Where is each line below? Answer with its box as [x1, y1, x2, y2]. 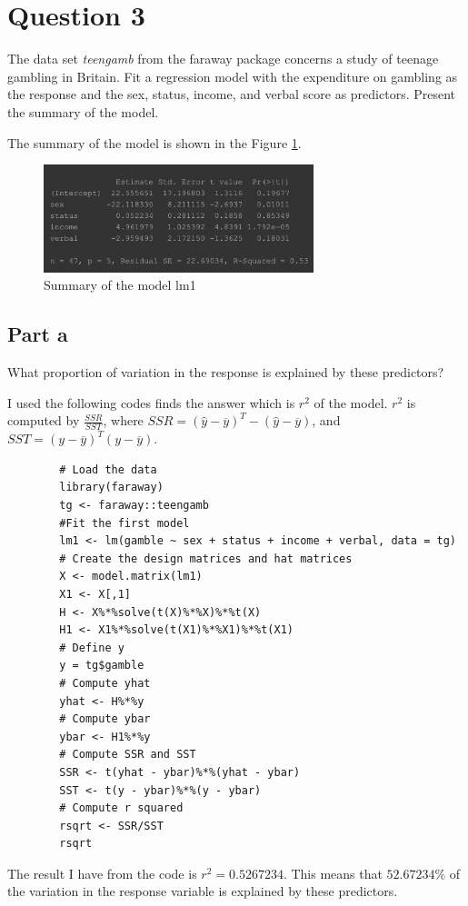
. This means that [283, 863, 383, 882]
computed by [7, 411, 80, 430]
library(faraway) [59, 481, 164, 494]
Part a [7, 320, 68, 348]
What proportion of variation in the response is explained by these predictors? [7, 363, 444, 382]
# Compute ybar [59, 712, 151, 726]
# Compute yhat [59, 676, 151, 690]
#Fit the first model [59, 516, 190, 530]
